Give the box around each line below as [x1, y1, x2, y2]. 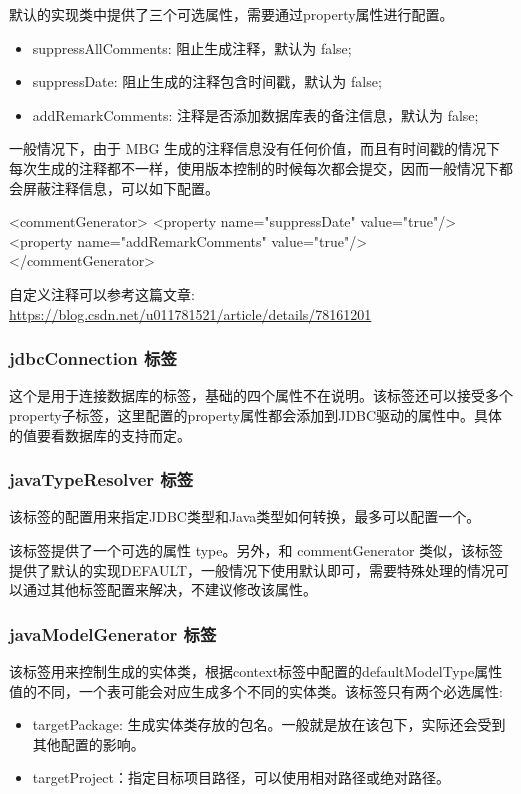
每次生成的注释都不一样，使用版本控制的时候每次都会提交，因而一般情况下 [9, 157, 499, 178]
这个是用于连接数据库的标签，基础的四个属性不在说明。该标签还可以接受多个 [9, 385, 513, 406]
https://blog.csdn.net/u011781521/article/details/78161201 [9, 303, 372, 324]
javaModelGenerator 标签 [9, 621, 217, 646]
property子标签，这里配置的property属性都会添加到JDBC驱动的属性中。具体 [9, 404, 503, 425]
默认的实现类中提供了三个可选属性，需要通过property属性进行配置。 [9, 4, 454, 24]
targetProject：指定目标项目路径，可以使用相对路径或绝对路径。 [32, 767, 450, 788]
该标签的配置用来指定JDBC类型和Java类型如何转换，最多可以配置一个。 [9, 506, 481, 527]
